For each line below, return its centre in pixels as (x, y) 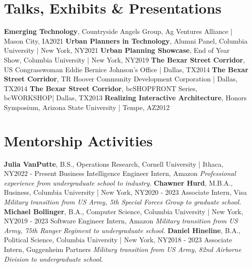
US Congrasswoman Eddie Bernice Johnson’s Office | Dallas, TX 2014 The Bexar (126, 69)
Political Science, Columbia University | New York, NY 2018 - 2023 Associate (118, 240)
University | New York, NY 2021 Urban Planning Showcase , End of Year (117, 50)
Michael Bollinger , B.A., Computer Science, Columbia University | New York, (124, 211)
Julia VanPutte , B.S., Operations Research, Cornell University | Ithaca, (114, 164)
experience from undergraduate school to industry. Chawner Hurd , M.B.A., (118, 182)
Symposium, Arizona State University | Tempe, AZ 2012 (87, 107)
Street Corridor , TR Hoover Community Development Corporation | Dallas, (121, 79)
